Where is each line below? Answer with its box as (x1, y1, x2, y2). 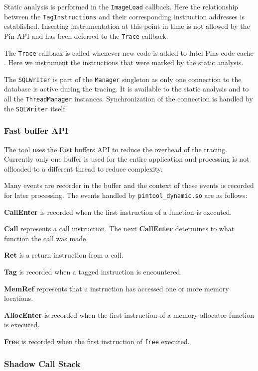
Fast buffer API (4, 124, 69, 137)
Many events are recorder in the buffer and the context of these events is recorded (4, 180, 254, 190)
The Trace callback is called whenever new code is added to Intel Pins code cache (4, 47, 254, 58)
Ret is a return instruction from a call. (4, 250, 124, 260)
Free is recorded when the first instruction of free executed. (4, 336, 190, 346)
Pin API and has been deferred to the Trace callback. (4, 30, 168, 41)
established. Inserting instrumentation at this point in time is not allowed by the (4, 21, 250, 31)
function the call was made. (4, 233, 88, 243)
